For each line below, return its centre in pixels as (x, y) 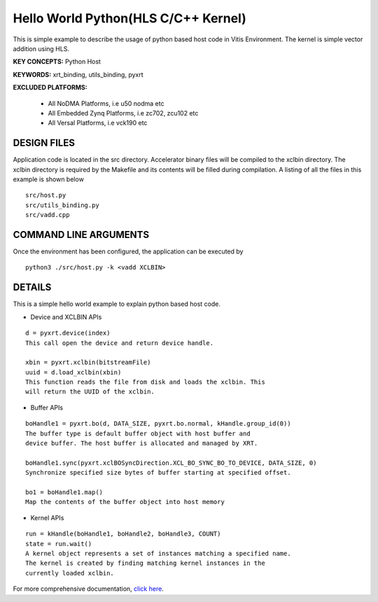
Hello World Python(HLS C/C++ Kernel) (129, 18)
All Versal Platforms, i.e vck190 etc (98, 123)
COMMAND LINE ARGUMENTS (81, 234)
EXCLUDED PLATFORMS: (50, 87)
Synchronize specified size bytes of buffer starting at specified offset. (158, 473)
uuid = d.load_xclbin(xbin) (73, 372)
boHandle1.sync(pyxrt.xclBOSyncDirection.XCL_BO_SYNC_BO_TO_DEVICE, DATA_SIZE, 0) (171, 463)
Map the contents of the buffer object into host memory (125, 502)
